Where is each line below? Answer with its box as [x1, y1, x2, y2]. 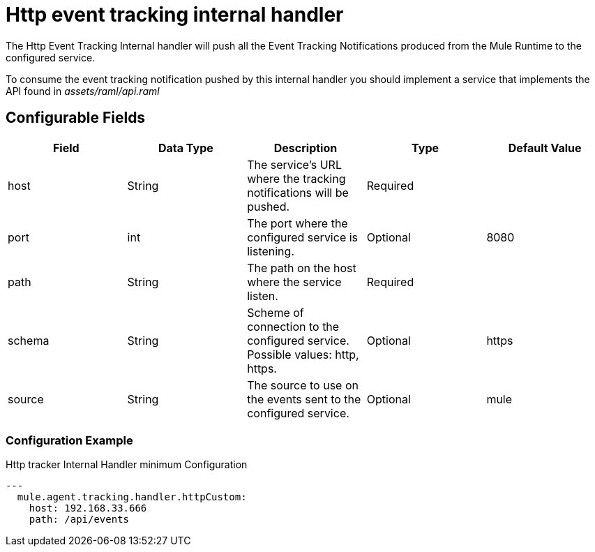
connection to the [247, 319, 340, 334]
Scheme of [247, 305, 304, 320]
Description [273, 140, 338, 155]
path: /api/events [29, 514, 130, 525]
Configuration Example [6, 433, 133, 447]
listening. [247, 244, 294, 258]
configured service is [247, 230, 359, 244]
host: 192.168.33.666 [29, 502, 147, 514]
